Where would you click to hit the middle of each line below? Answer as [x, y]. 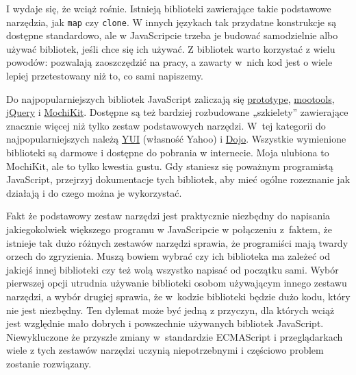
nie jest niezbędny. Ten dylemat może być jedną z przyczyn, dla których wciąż [170, 310]
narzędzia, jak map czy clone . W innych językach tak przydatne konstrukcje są [171, 22]
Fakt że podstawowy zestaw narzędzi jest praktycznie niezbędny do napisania [168, 216]
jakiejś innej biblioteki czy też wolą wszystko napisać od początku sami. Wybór [173, 269]
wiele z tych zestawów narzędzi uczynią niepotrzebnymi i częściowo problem [165, 350]
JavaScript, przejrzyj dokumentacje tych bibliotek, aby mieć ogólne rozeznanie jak [178, 179]
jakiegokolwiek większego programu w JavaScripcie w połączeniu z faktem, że [169, 229]
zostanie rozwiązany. [49, 363]
